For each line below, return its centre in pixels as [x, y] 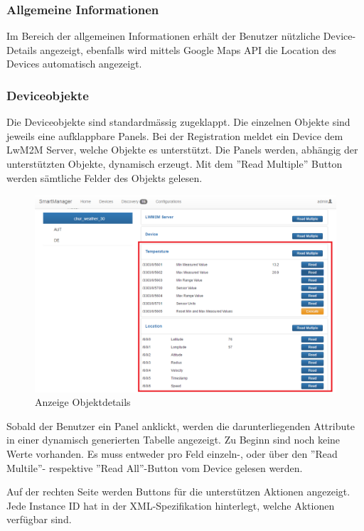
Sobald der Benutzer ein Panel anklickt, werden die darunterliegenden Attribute [181, 425]
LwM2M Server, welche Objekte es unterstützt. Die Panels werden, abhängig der [182, 150]
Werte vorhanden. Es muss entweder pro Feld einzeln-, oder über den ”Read [172, 453]
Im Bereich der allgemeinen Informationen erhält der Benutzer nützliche [164, 36]
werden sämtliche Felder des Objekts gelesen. [105, 177]
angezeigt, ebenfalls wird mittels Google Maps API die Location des [188, 49]
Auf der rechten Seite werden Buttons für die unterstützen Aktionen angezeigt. [178, 492]
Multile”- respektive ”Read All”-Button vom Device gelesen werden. [155, 467]
